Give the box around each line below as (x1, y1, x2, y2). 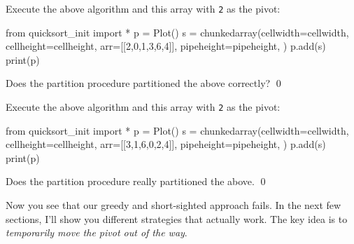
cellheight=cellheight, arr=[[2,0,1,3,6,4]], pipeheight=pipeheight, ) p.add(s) (6, 39, 326, 53)
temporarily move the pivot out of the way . (6, 225, 187, 240)
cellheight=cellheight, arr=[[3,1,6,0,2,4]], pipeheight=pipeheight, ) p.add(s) (6, 137, 326, 151)
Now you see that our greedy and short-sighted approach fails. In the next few (6, 198, 341, 212)
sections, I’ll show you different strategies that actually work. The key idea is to (6, 211, 348, 226)
